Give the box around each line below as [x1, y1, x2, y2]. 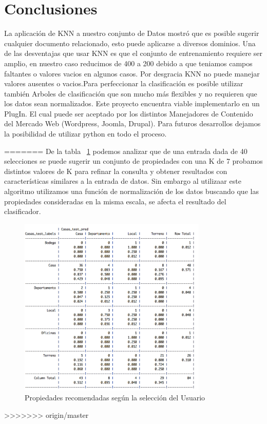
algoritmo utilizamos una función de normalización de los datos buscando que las [4, 186, 259, 197]
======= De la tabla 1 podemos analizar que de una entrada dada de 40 [4, 145, 247, 156]
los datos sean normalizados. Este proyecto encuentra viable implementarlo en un [4, 98, 260, 109]
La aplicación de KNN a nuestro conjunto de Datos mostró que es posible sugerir [4, 28, 259, 38]
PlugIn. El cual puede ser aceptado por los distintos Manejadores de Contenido [4, 108, 253, 119]
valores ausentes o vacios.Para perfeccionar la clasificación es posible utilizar [4, 78, 243, 89]
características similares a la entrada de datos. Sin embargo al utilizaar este [4, 176, 241, 186]
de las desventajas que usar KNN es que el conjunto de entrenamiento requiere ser [4, 48, 263, 59]
